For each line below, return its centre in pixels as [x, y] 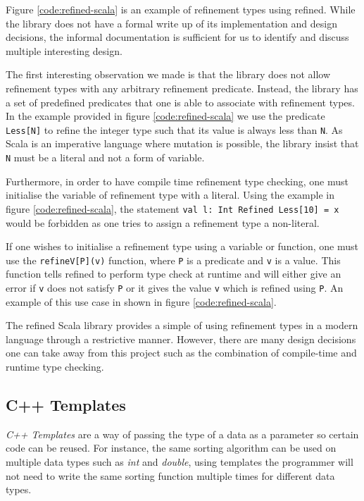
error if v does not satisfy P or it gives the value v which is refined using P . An [175, 287]
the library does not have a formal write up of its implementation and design [171, 23]
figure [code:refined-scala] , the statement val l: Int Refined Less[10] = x [172, 208]
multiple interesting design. [64, 50]
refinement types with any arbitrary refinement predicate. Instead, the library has [182, 88]
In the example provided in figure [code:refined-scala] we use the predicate [165, 116]
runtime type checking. [55, 366]
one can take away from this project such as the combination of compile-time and [181, 353]
